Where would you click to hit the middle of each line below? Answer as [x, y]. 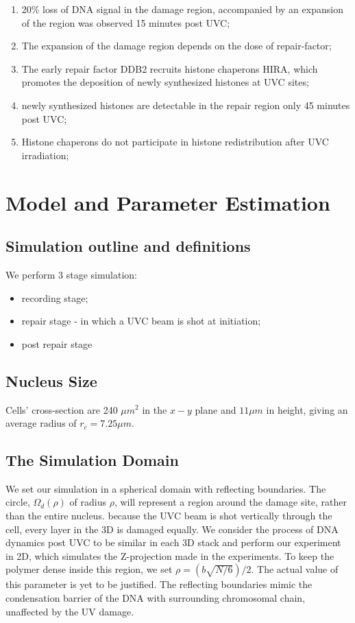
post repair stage [57, 343]
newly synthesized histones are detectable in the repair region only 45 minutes [186, 105]
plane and [216, 409]
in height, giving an [307, 409]
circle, [18, 502]
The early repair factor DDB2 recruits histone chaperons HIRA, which [170, 68]
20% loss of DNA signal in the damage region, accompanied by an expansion [182, 9]
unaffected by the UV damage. [70, 611]
